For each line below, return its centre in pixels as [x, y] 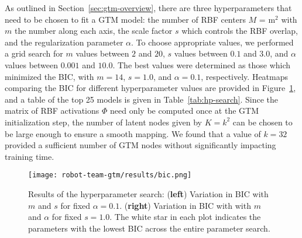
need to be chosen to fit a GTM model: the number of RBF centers [125, 19]
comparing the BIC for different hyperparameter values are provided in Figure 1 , [150, 88]
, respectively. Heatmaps [245, 76]
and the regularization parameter [64, 42]
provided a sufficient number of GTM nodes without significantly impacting [140, 145]
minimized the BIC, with [49, 76]
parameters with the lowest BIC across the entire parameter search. [149, 228]
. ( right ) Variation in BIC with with [185, 205]
